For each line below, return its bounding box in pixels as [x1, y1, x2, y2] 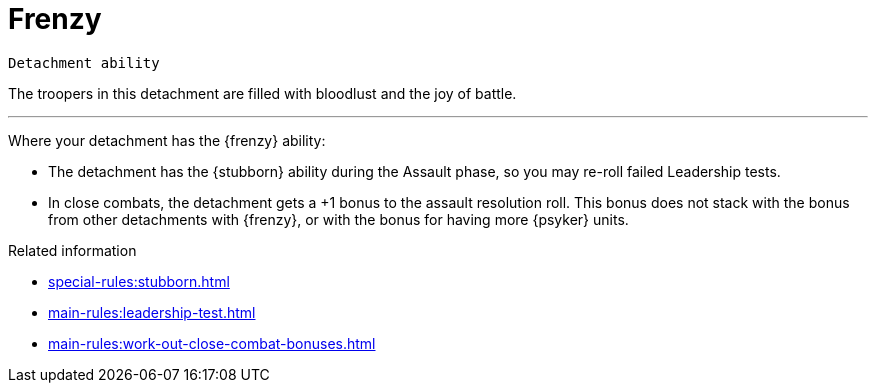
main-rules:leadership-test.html [48, 303, 256, 321]
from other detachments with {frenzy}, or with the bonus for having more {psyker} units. [48, 210, 629, 228]
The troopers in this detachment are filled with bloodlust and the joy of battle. [8, 84, 517, 102]
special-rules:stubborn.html [48, 272, 230, 290]
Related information [8, 241, 137, 259]
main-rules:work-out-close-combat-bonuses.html [48, 334, 376, 352]
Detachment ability [8, 54, 160, 71]
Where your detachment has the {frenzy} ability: [8, 131, 326, 149]
